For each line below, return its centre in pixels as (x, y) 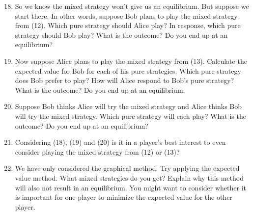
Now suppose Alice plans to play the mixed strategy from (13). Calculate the (131, 61)
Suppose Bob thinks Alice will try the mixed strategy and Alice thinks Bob (128, 106)
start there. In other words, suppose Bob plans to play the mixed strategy (126, 15)
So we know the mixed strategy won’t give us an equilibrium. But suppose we (132, 6)
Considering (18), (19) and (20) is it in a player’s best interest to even (120, 142)
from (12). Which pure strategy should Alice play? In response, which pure (128, 25)
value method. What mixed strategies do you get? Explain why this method (129, 177)
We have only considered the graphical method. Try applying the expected (127, 168)
